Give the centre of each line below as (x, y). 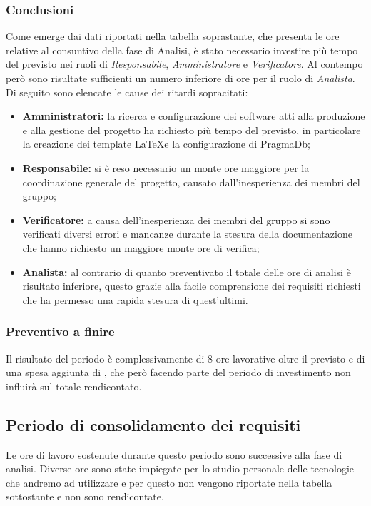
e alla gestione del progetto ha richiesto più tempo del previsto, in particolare (192, 130)
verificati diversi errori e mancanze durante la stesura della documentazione (187, 234)
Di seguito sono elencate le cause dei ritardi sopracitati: (127, 92)
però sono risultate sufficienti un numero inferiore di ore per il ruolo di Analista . (181, 78)
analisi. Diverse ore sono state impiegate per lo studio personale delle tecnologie (180, 469)
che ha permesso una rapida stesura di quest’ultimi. (135, 299)
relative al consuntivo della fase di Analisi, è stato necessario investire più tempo (182, 50)
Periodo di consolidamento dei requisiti (153, 424)
